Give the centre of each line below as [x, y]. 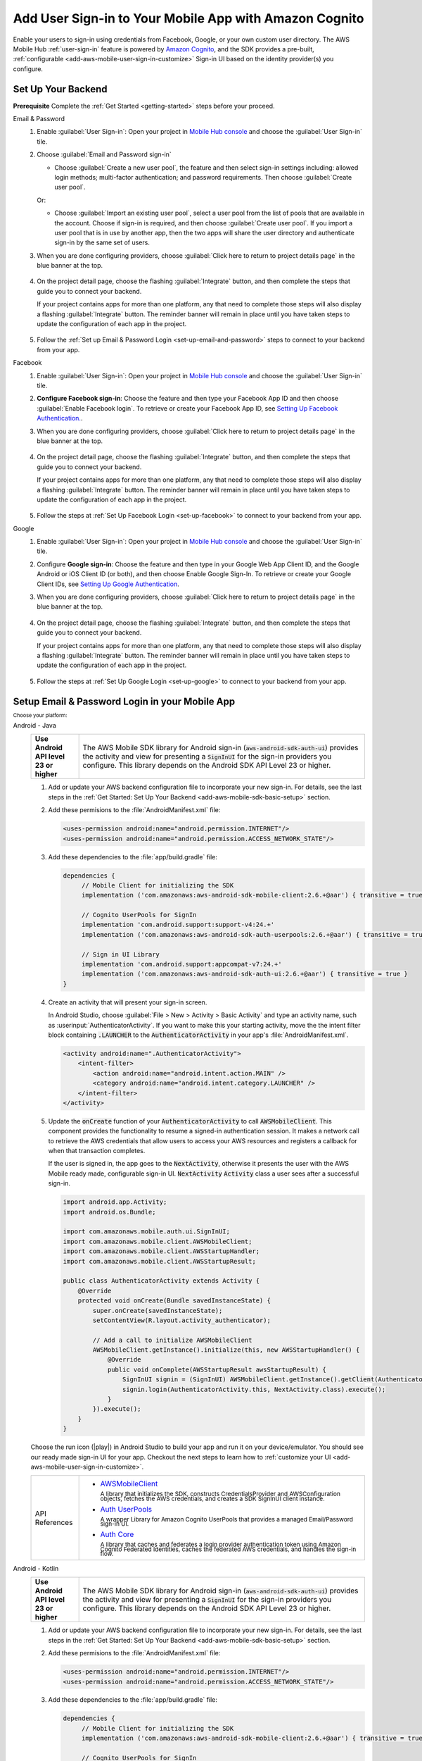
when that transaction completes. [97, 1151]
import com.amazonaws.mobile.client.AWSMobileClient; [158, 1241]
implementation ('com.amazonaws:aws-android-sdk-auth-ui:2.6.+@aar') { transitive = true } [244, 974]
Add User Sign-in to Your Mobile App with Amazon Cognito [188, 18]
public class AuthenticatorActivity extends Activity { [161, 1281]
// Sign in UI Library [120, 954]
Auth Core [117, 1534]
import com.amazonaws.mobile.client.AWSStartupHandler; [161, 1251]
